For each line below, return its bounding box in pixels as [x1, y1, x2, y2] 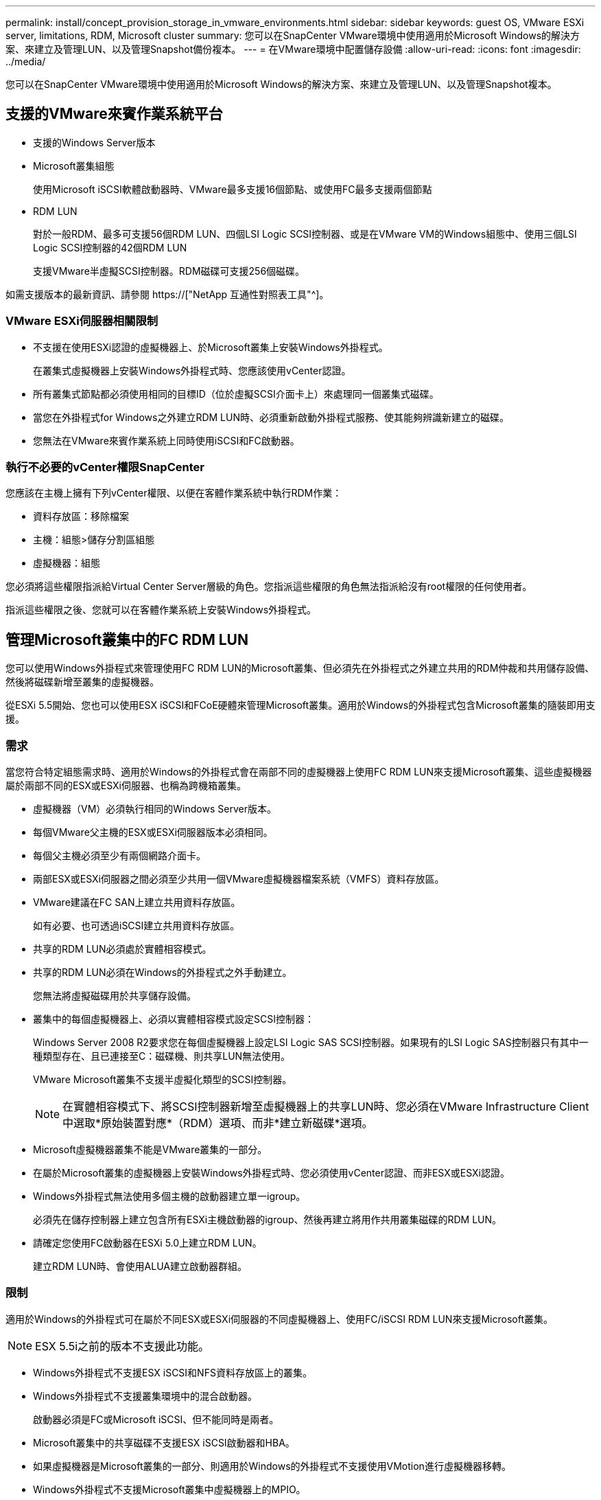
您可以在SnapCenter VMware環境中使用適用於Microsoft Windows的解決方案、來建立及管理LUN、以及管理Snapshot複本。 [5, 78, 557, 90]
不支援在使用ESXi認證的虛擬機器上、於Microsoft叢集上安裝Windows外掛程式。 [33, 341, 388, 353]
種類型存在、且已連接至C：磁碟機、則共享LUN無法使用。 [33, 1049, 291, 1062]
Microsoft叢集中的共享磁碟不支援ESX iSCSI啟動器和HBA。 [33, 1436, 295, 1448]
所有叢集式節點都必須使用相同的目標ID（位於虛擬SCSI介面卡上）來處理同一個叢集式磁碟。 [33, 387, 439, 400]
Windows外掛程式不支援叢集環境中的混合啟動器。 [33, 1389, 258, 1402]
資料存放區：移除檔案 [33, 510, 129, 523]
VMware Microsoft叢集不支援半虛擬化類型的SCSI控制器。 [33, 1073, 292, 1085]
